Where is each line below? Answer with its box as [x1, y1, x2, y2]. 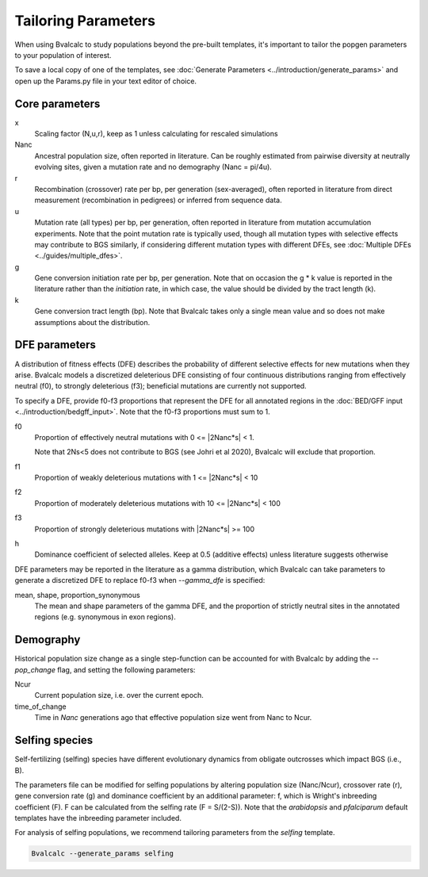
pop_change [14, 664, 55, 674]
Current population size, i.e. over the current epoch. [34, 691, 204, 700]
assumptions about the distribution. [34, 317, 151, 327]
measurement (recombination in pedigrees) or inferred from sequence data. [34, 195, 282, 205]
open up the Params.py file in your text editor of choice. [14, 76, 197, 86]
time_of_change [14, 702, 67, 711]
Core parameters [14, 97, 101, 110]
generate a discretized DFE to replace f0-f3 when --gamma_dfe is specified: [14, 576, 266, 585]
